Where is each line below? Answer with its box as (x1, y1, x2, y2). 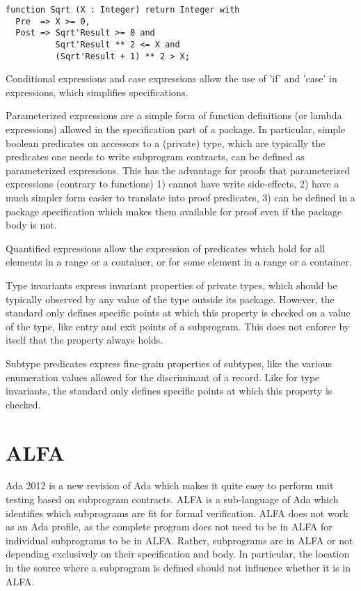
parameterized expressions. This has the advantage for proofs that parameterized (6, 162, 351, 177)
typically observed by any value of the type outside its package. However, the (6, 291, 335, 306)
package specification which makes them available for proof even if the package (6, 204, 342, 218)
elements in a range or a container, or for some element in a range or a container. (6, 254, 352, 269)
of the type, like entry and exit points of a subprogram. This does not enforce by (6, 318, 350, 333)
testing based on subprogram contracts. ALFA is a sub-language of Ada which (6, 492, 339, 507)
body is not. (6, 217, 57, 232)
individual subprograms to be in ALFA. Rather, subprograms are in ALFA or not (6, 532, 353, 547)
